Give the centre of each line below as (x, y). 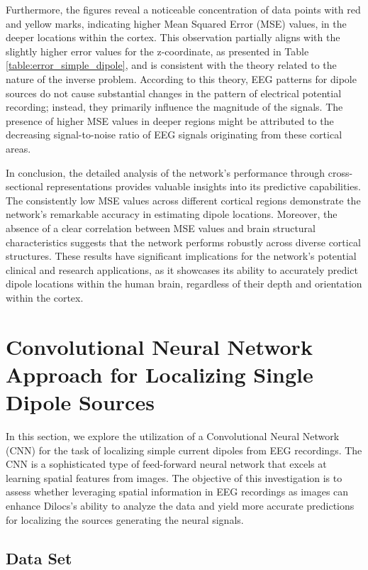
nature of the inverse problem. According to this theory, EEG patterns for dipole (181, 78)
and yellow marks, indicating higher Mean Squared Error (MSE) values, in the (176, 23)
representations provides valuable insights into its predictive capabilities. (203, 186)
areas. (18, 148)
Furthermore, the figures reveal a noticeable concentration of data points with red (183, 9)
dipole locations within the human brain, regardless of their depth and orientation (184, 284)
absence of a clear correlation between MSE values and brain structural (161, 228)
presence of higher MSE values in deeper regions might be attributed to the (170, 120)
